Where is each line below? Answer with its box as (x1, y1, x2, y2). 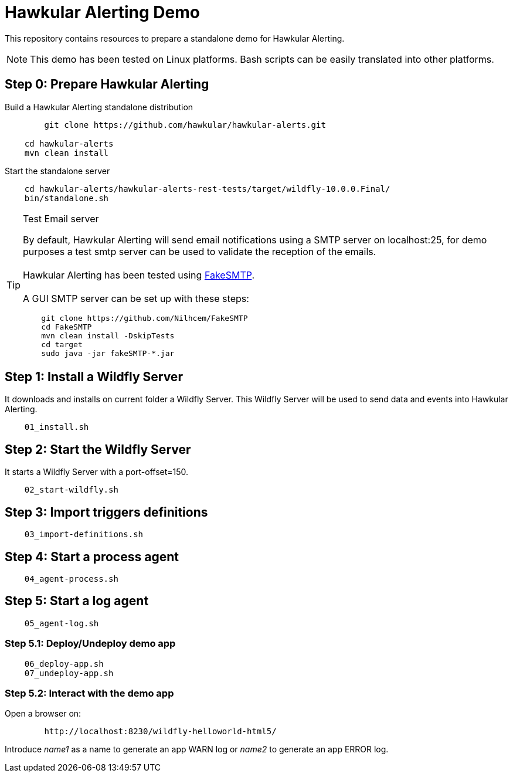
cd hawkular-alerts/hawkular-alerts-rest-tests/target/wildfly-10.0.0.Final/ (24, 184, 390, 194)
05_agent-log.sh (24, 618, 99, 628)
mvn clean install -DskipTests (41, 331, 175, 340)
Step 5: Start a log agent (5, 593, 149, 609)
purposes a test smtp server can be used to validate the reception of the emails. (23, 245, 376, 257)
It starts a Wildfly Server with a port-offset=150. (5, 467, 189, 477)
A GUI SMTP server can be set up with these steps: (23, 292, 249, 304)
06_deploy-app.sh (24, 659, 104, 669)
